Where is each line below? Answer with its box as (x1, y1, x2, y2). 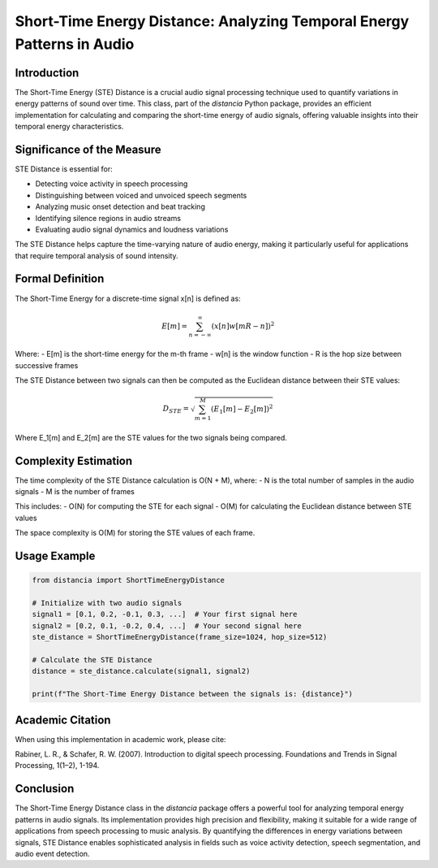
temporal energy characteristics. (15, 122, 124, 132)
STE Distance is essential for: (15, 163, 113, 174)
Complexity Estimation (15, 454, 133, 467)
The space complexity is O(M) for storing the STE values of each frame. (15, 528, 255, 538)
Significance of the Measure (15, 142, 161, 156)
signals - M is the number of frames (15, 487, 135, 497)
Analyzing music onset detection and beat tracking (35, 202, 206, 211)
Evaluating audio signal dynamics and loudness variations (35, 224, 229, 234)
